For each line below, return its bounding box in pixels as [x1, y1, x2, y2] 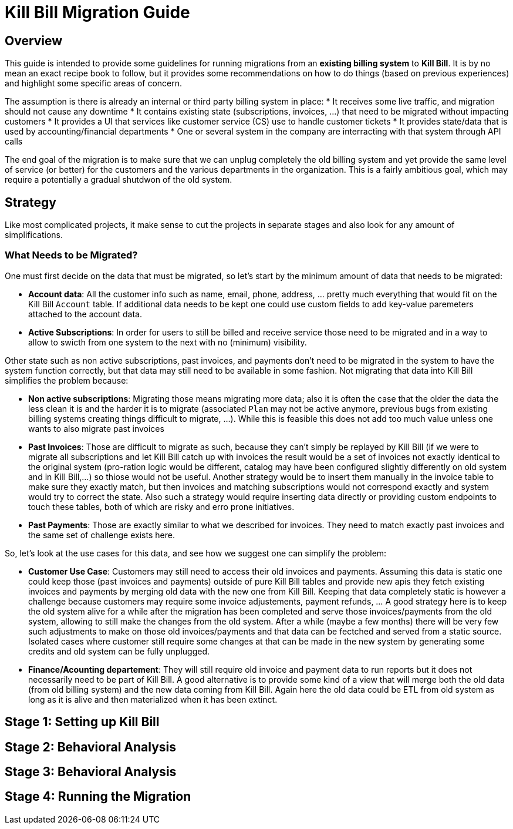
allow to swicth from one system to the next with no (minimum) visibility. [28, 337, 307, 347]
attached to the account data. [28, 308, 142, 319]
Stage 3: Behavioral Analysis [5, 764, 177, 780]
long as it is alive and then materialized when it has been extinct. [28, 694, 278, 704]
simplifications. [5, 230, 63, 240]
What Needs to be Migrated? [5, 249, 138, 261]
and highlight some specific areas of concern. [5, 78, 183, 89]
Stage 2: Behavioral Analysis [5, 739, 177, 754]
